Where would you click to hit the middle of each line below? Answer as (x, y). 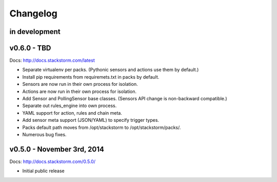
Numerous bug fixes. (44, 134)
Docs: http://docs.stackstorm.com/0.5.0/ (53, 161)
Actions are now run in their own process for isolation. (80, 91)
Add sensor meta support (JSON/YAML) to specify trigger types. (91, 120)
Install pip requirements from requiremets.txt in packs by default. (91, 77)
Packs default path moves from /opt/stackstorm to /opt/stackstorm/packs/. (102, 127)
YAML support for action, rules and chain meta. (72, 113)
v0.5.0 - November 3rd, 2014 (57, 149)
